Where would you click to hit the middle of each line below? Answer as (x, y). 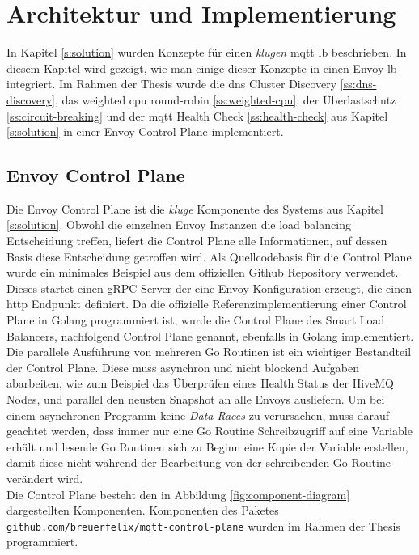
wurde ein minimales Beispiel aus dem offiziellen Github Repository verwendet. (203, 272)
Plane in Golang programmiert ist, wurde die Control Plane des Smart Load (196, 320)
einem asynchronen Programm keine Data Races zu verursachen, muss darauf (198, 415)
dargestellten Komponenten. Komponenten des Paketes (143, 510)
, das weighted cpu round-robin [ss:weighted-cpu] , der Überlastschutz (226, 99)
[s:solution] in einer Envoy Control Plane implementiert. (145, 131)
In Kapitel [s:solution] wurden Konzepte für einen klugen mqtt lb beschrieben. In (207, 52)
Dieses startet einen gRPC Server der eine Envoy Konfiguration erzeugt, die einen (209, 288)
